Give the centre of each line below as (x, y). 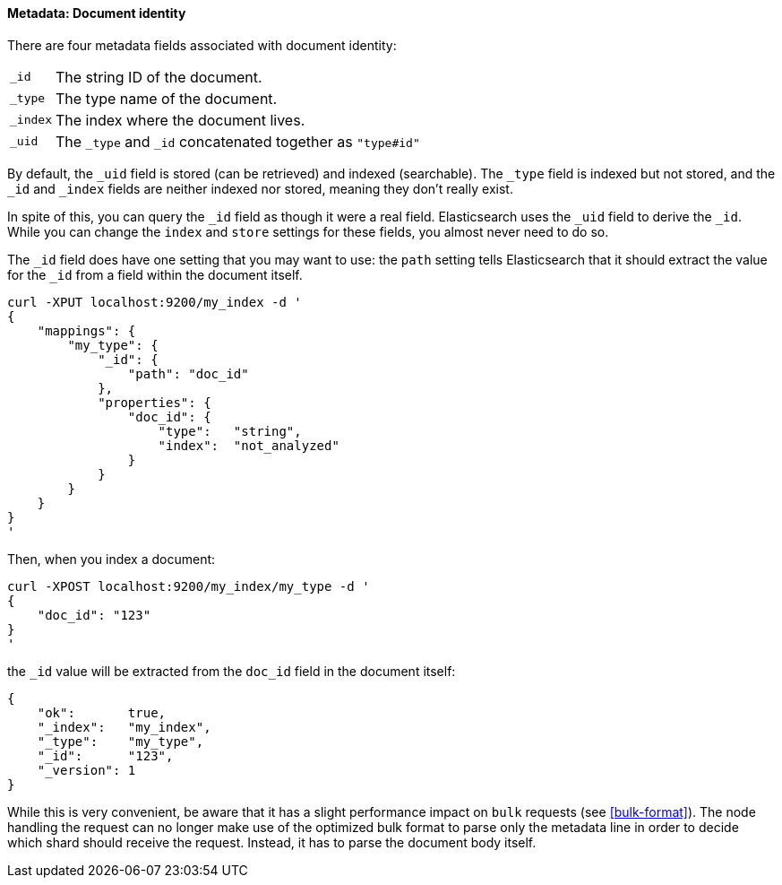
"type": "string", (230, 431)
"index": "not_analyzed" (249, 445)
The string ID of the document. (159, 77)
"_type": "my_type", (120, 741)
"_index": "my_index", (124, 727)
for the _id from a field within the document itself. (155, 274)
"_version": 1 (86, 770)
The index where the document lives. (180, 120)
